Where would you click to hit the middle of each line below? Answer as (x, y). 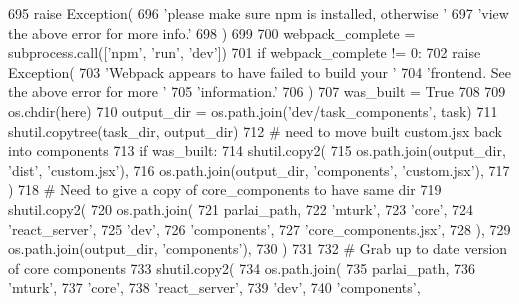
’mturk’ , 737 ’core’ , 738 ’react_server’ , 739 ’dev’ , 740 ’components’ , (214, 287)
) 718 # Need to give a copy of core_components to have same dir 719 (225, 189)
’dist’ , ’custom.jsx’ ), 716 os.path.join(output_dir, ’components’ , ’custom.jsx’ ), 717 (259, 169)
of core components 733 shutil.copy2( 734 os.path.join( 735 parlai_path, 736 (242, 267)
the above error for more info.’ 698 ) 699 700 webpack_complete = (212, 32)
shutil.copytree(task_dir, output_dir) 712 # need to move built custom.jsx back (255, 130)
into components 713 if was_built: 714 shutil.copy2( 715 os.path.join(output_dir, (257, 150)
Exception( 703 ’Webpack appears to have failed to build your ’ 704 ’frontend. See (259, 71)
